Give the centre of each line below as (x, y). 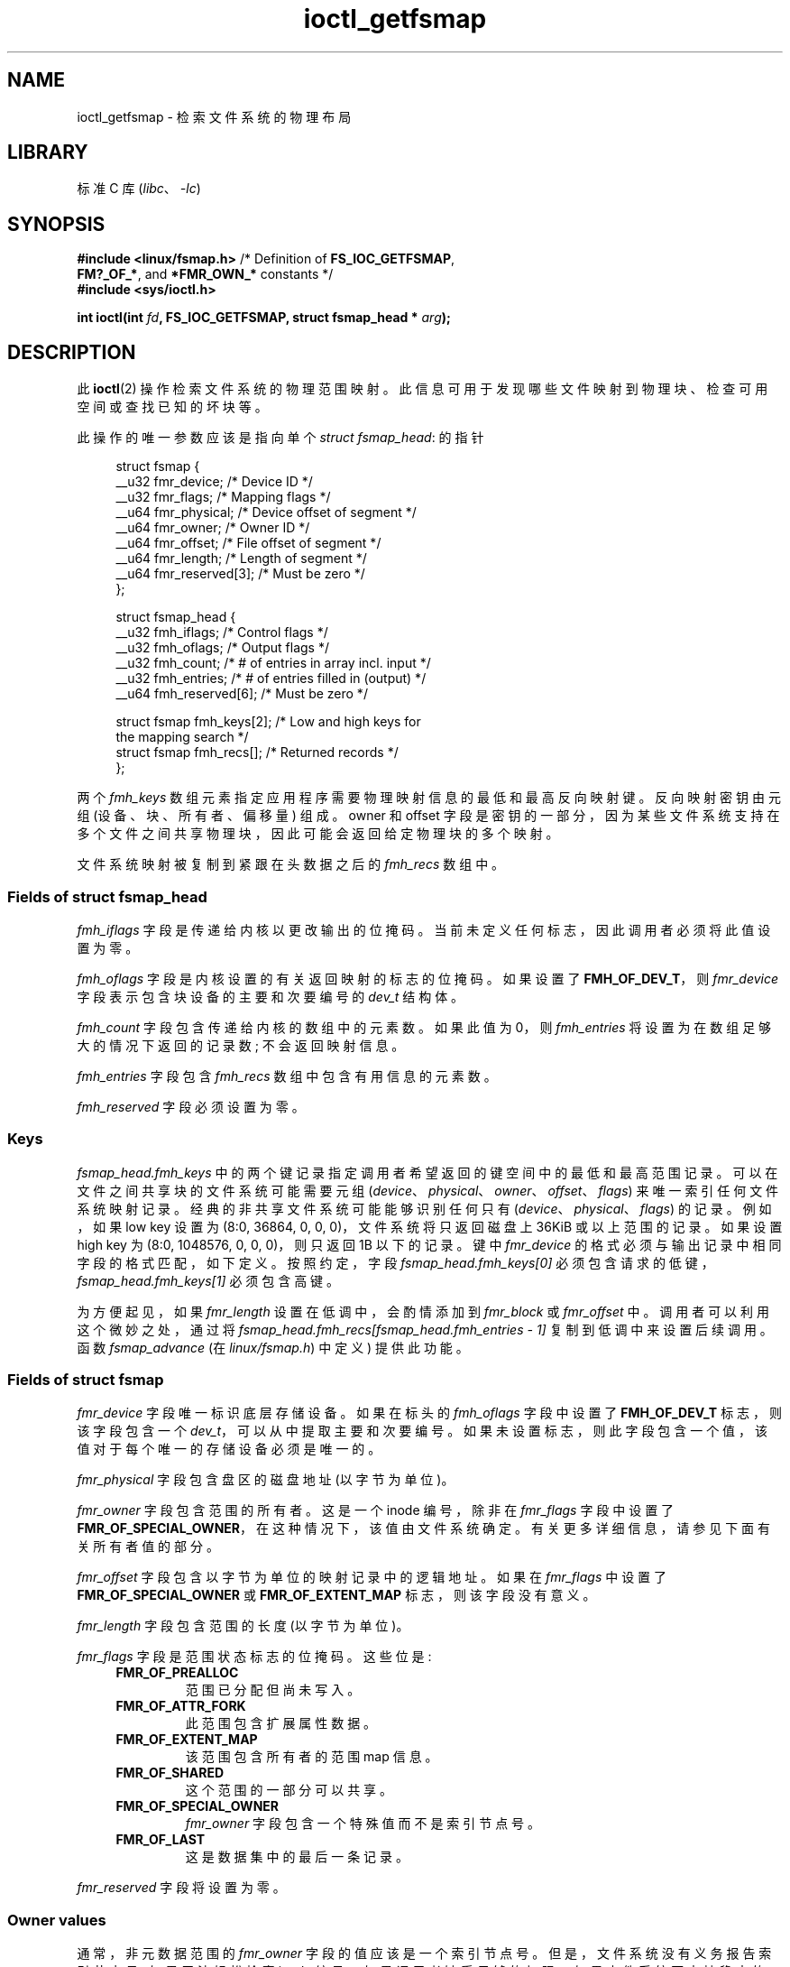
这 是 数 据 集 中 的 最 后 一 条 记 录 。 (297, 1857)
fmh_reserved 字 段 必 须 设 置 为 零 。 (191, 1106)
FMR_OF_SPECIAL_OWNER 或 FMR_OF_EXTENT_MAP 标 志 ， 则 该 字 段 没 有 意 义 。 (336, 1595)
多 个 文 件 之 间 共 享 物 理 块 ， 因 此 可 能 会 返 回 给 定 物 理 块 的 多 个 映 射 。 (318, 834)
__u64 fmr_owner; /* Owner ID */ (213, 528)
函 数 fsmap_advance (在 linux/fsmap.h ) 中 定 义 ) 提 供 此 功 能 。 (273, 1347)
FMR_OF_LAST (161, 1840)
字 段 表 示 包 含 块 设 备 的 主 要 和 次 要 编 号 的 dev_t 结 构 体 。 (271, 996)
